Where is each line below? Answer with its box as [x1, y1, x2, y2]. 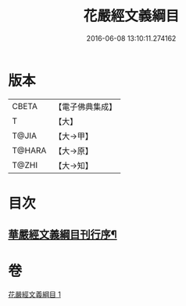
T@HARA [12, 144, 47, 155]
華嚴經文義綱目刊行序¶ [8, 228, 117, 242]
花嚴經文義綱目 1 [8, 290, 61, 299]
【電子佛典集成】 [54, 101, 117, 112]
